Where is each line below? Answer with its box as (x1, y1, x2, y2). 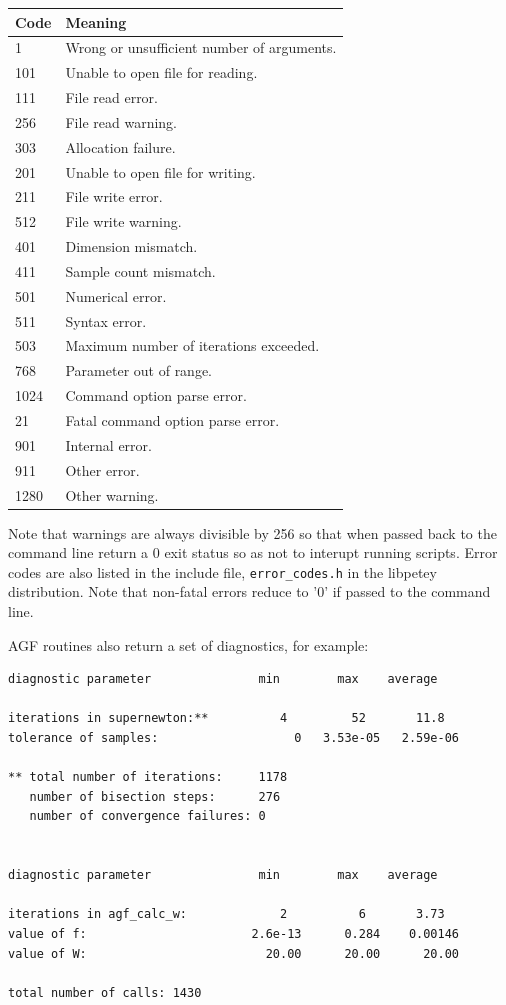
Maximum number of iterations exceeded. (65, 335, 320, 356)
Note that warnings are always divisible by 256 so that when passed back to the (8, 522, 497, 543)
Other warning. (65, 484, 159, 505)
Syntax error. (65, 310, 147, 331)
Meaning (65, 11, 127, 32)
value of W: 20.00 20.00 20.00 (8, 946, 460, 961)
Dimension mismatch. (65, 236, 198, 257)
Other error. (65, 459, 140, 480)
